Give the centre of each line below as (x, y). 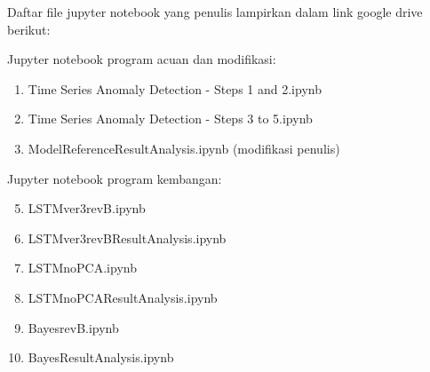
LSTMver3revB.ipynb (87, 208)
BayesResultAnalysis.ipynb (101, 357)
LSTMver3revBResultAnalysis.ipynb (127, 237)
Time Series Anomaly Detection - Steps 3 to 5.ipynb (170, 119)
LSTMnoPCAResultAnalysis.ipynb (123, 297)
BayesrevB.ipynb (73, 327)
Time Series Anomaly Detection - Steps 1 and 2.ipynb (175, 88)
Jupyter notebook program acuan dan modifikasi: (142, 59)
